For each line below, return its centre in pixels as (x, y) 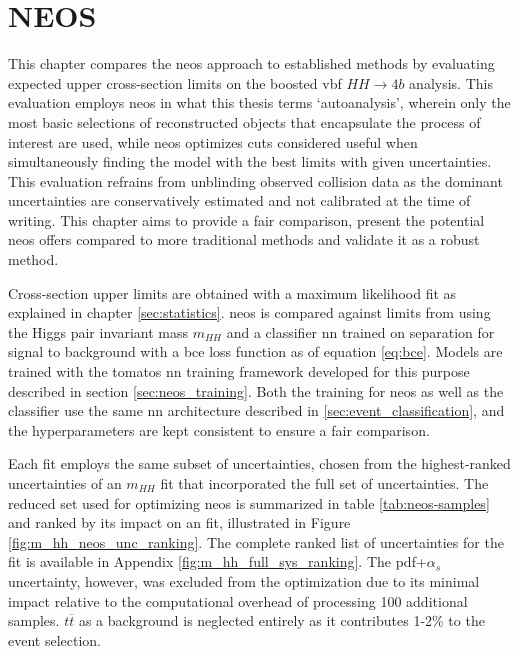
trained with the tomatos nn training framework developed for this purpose (239, 371)
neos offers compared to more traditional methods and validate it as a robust (244, 239)
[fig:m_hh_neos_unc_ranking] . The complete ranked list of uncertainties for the (256, 541)
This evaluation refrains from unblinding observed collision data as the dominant (255, 180)
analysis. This (451, 82)
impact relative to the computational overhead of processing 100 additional (238, 600)
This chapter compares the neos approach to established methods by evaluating (251, 63)
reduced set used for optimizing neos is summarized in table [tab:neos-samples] (249, 502)
